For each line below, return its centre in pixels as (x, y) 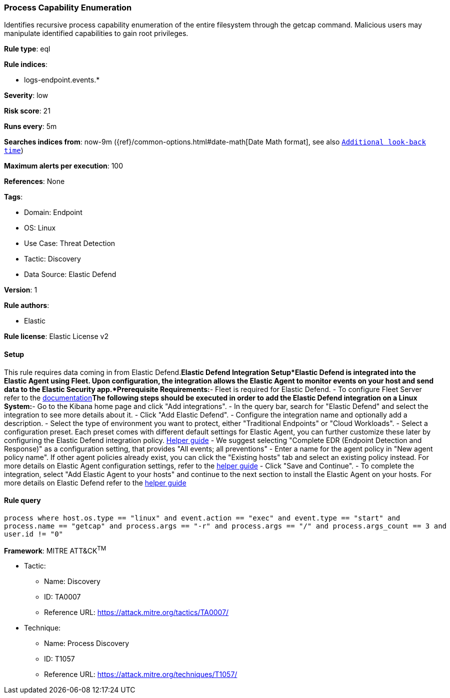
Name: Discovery (72, 581)
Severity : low (26, 95)
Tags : (13, 197)
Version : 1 (21, 290)
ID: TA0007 (62, 597)
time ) (14, 150)
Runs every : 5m (30, 126)
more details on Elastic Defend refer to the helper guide (95, 482)
